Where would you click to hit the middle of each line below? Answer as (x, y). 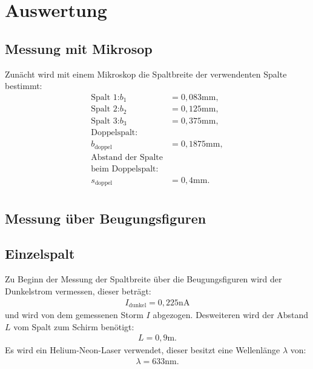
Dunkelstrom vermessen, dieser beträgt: (78, 291)
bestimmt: (24, 86)
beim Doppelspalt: (125, 169)
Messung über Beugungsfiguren (106, 218)
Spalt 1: (105, 97)
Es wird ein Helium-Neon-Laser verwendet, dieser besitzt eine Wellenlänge (143, 350)
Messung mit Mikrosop (79, 48)
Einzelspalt (40, 254)
